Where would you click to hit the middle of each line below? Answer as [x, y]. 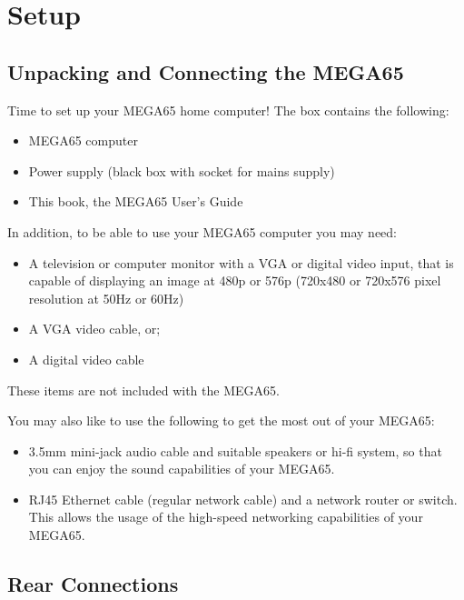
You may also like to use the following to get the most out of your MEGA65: [221, 420]
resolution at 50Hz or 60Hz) [106, 298]
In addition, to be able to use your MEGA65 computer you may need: [202, 231]
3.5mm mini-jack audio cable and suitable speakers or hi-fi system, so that [235, 450]
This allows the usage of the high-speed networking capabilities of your [226, 517]
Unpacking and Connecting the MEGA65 [206, 71]
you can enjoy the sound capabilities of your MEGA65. [182, 469]
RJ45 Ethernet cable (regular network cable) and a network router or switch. [243, 499]
